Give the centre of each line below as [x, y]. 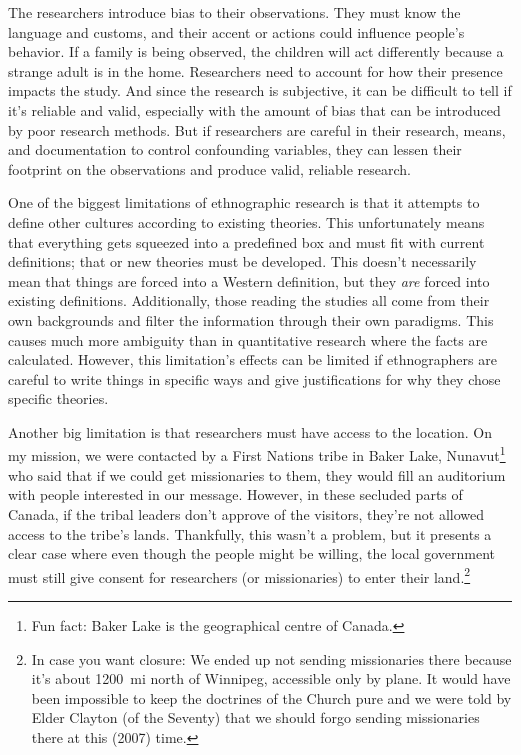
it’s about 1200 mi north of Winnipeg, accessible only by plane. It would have [271, 678]
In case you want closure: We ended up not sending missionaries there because [271, 658]
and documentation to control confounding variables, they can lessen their [235, 149]
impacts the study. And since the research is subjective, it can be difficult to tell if [260, 90]
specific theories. [58, 398]
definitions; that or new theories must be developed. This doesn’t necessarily [242, 261]
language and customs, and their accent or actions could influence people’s [236, 31]
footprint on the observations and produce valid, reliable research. [210, 168]
